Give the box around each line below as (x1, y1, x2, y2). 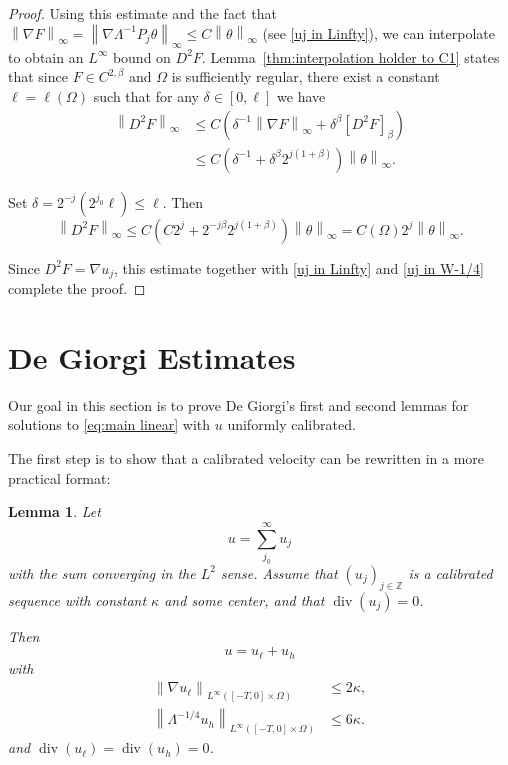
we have (277, 86, 326, 107)
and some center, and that (164, 589, 325, 610)
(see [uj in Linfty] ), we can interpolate (262, 22, 495, 43)
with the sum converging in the (8, 562, 196, 583)
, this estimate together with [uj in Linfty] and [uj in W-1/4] (114, 257, 484, 278)
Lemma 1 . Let (8, 501, 101, 522)
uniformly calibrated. (227, 414, 356, 435)
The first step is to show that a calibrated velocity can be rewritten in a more (8, 448, 485, 469)
